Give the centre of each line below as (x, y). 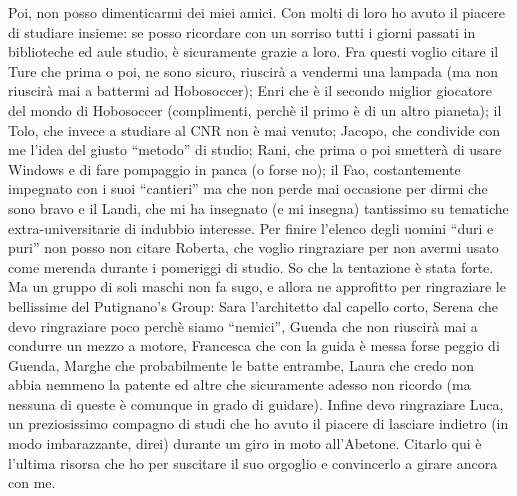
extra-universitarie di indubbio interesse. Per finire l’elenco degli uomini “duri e (251, 227)
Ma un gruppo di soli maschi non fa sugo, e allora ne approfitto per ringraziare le (257, 286)
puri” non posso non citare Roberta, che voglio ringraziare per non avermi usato (253, 247)
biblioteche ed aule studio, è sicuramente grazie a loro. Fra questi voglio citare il (253, 51)
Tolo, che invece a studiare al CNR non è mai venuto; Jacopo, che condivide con (254, 129)
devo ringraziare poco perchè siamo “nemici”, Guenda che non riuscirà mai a (243, 325)
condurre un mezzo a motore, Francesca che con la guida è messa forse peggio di (254, 345)
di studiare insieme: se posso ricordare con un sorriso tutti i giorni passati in (242, 31)
